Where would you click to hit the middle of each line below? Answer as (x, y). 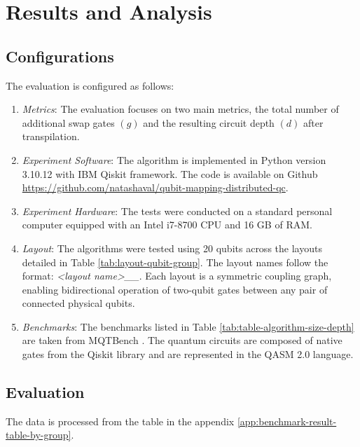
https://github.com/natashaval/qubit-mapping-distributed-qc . (155, 187)
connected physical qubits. (78, 303)
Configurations (60, 56)
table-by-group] (39, 435)
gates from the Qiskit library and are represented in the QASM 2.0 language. (188, 354)
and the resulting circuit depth (209, 122)
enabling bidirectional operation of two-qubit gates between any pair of (175, 289)
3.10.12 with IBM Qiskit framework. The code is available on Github (170, 173)
